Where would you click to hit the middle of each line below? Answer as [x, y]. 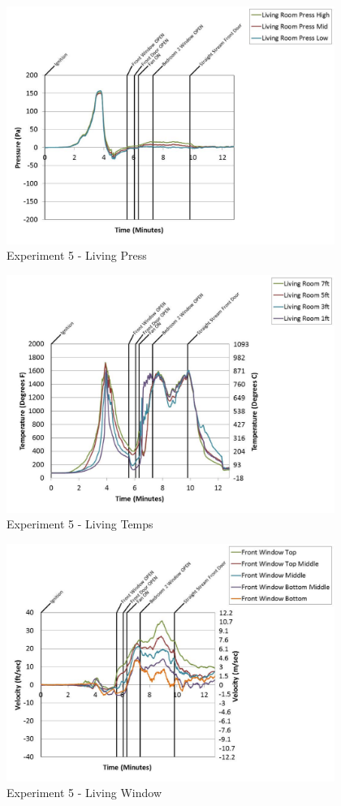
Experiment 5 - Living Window [84, 793]
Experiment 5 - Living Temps [80, 524]
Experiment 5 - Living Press [77, 255]
